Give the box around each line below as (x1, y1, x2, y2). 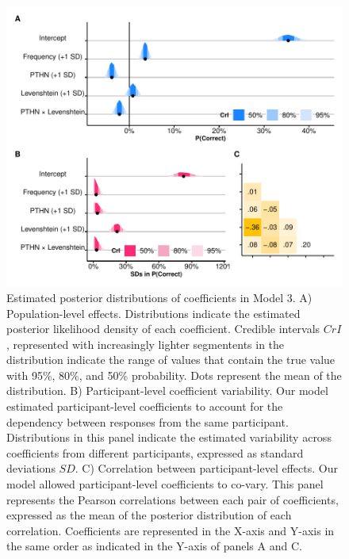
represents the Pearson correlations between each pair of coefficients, (6, 491, 339, 507)
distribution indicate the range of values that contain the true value (6, 351, 336, 368)
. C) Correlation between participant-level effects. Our (75, 460, 338, 477)
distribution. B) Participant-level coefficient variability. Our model (6, 382, 328, 399)
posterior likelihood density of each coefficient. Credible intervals (6, 320, 320, 337)
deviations (6, 460, 56, 477)
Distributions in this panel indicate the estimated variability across (6, 429, 332, 446)
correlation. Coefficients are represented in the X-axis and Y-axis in (6, 522, 335, 538)
